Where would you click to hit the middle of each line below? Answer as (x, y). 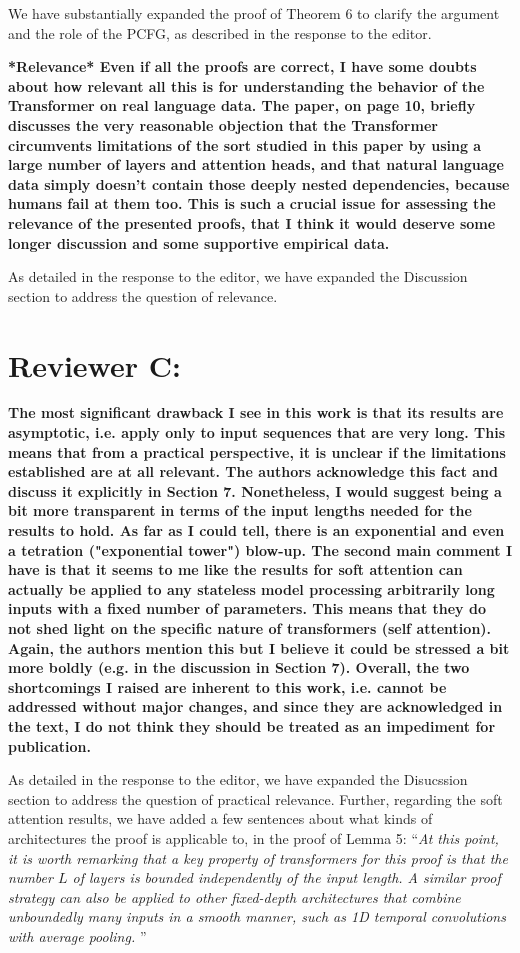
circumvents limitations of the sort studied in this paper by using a (245, 144)
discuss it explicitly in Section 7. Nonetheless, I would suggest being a (255, 490)
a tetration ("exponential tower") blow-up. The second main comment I (260, 549)
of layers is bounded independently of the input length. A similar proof (286, 877)
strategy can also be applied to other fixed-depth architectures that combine (234, 896)
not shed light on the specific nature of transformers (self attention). (250, 627)
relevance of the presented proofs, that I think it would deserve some (252, 222)
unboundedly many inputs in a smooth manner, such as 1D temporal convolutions (257, 916)
